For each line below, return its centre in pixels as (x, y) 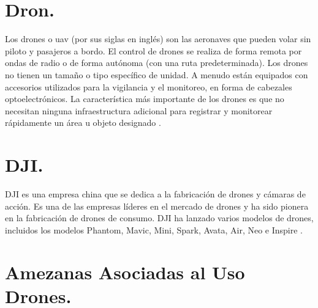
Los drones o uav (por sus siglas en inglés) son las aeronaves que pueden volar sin (158, 39)
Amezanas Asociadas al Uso (125, 272)
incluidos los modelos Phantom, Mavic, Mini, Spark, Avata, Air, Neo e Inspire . (154, 229)
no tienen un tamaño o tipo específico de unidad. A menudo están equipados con (157, 74)
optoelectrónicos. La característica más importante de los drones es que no (145, 99)
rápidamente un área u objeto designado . (83, 123)
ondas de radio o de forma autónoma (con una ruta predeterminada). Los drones (157, 63)
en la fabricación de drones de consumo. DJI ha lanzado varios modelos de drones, (159, 218)
